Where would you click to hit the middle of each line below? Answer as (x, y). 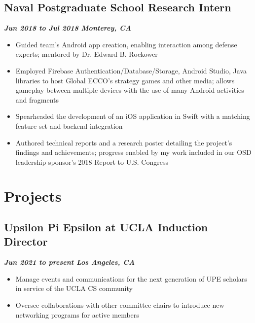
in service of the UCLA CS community (74, 288)
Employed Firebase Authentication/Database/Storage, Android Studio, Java (131, 70)
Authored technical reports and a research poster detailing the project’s (124, 142)
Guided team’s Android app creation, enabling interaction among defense (126, 44)
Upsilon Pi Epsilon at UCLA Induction (106, 227)
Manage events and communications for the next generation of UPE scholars (131, 278)
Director (26, 241)
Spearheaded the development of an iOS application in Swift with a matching (133, 116)
